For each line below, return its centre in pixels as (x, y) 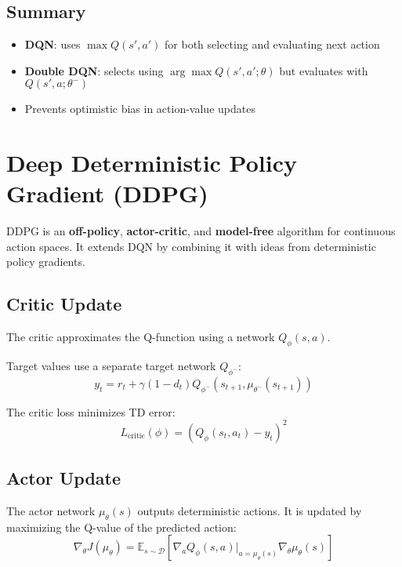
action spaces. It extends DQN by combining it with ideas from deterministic (191, 246)
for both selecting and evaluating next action (272, 44)
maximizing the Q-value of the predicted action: (121, 527)
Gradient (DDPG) (107, 193)
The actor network (51, 510)
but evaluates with (324, 70)
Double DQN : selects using (94, 70)
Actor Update (64, 478)
